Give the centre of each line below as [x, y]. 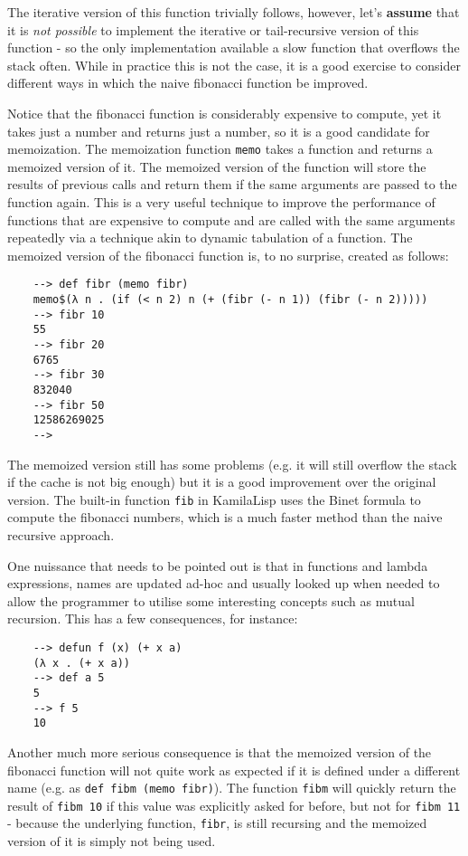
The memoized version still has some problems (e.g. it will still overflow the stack [232, 464]
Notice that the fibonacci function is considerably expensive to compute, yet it [225, 113]
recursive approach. [61, 535]
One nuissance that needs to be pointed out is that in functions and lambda [218, 565]
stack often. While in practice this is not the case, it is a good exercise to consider [234, 65]
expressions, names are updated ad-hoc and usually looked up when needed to [224, 583]
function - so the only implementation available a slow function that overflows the [234, 48]
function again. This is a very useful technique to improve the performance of [221, 202]
